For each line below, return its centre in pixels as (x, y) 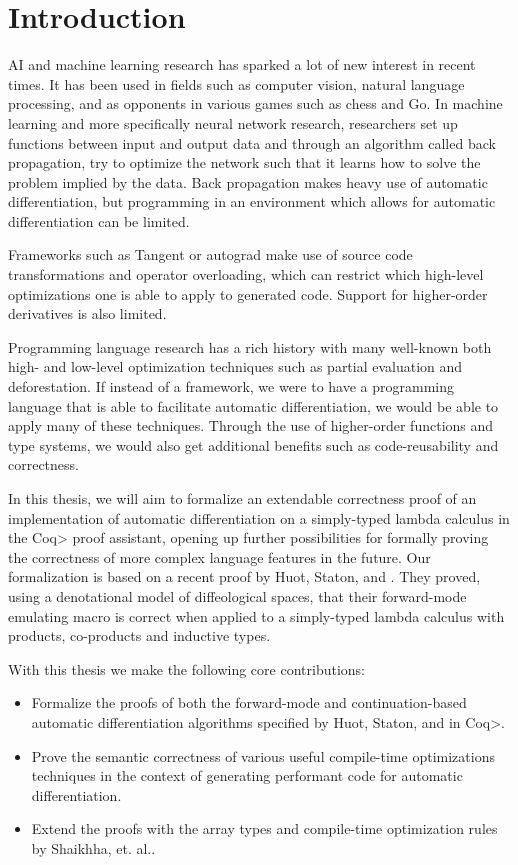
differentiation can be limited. (99, 220)
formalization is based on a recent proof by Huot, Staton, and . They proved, (244, 576)
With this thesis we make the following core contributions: (186, 668)
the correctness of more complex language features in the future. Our (219, 556)
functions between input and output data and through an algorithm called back (252, 142)
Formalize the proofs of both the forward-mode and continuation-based (249, 702)
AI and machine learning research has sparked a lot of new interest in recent (242, 64)
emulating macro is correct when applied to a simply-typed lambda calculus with (256, 615)
